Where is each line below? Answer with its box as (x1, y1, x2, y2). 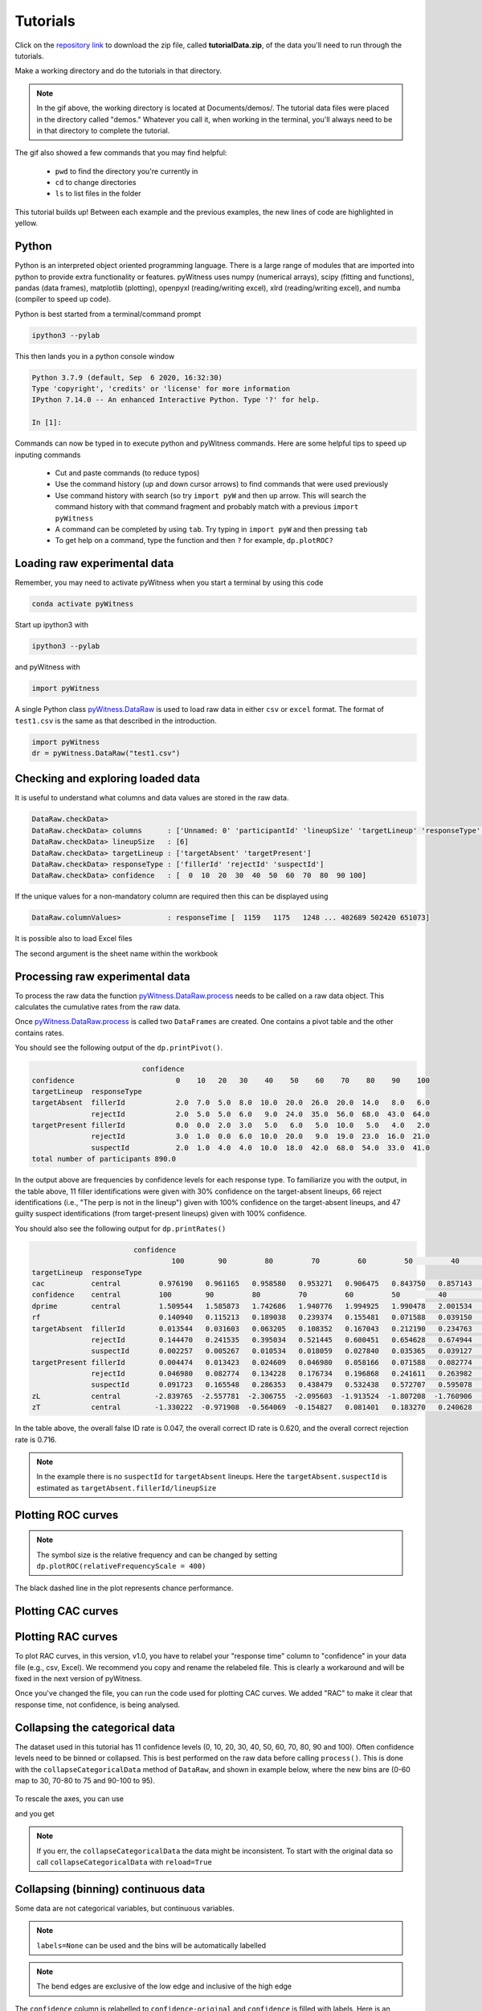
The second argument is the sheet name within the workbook (14, 948, 219, 958)
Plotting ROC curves (14, 1508, 119, 1522)
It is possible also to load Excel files (14, 934, 133, 944)
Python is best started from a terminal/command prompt (14, 309, 202, 319)
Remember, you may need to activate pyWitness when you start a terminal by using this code (14, 578, 324, 587)
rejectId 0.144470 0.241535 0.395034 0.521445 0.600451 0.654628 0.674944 (91, 1335, 473, 1344)
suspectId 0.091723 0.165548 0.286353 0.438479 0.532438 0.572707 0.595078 (91, 1380, 473, 1389)
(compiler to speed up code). (14, 294, 112, 304)
